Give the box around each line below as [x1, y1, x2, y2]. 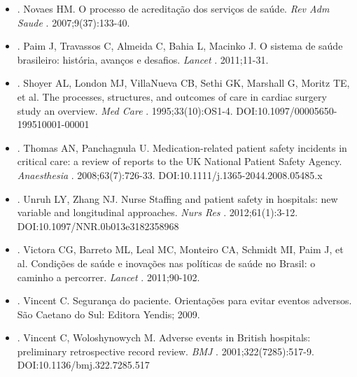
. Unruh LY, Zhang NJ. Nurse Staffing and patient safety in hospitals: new [17, 191, 338, 206]
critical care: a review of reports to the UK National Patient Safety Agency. [17, 154, 342, 169]
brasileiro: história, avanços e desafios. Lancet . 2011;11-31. [17, 52, 269, 66]
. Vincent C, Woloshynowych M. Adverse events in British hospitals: [17, 330, 311, 345]
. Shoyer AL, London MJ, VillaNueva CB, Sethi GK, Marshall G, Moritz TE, [17, 76, 350, 90]
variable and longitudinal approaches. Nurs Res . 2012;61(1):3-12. [17, 205, 298, 220]
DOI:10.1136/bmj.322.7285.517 [17, 357, 150, 372]
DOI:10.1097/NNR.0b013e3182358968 [17, 218, 179, 233]
